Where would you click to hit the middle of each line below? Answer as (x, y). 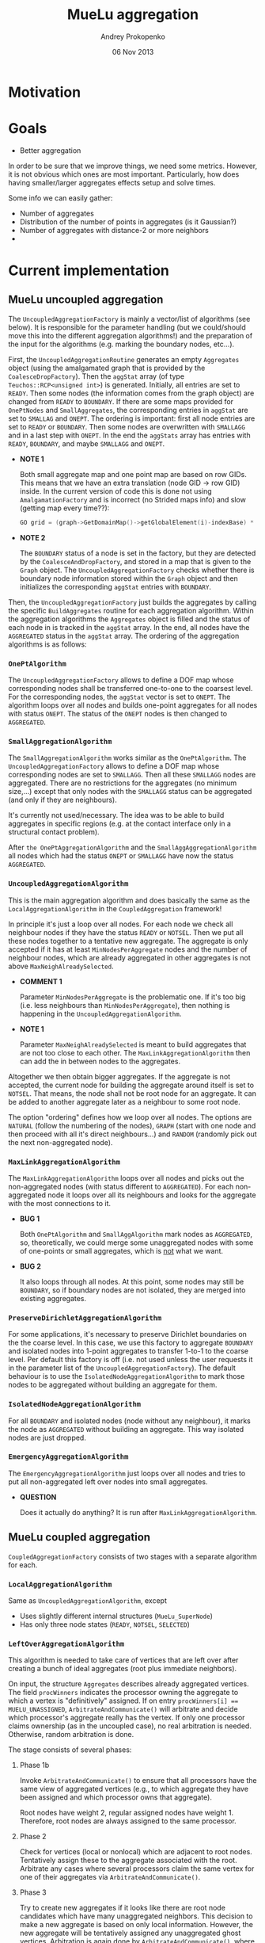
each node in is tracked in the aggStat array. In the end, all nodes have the (129, 627)
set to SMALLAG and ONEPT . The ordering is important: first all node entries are (132, 418)
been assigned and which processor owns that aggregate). (115, 1797)
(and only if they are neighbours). (62, 800)
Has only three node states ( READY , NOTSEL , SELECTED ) (104, 1624)
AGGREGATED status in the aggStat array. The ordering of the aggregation (124, 636)
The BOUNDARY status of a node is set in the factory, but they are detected (138, 553)
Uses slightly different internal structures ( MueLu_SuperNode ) (116, 1616)
